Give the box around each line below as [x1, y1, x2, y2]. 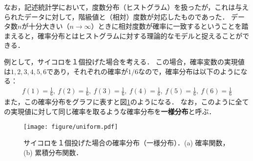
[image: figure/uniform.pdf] [23, 123, 118, 131]
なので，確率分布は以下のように [138, 66, 241, 76]
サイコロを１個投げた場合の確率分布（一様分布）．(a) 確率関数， [23, 137, 230, 147]
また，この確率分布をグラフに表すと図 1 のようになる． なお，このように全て [4, 97, 249, 107]
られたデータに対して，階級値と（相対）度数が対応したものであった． [4, 11, 229, 21]
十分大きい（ [28, 21, 70, 31]
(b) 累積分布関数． [23, 147, 83, 157]
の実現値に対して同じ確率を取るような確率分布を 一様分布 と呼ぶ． [4, 106, 216, 116]
